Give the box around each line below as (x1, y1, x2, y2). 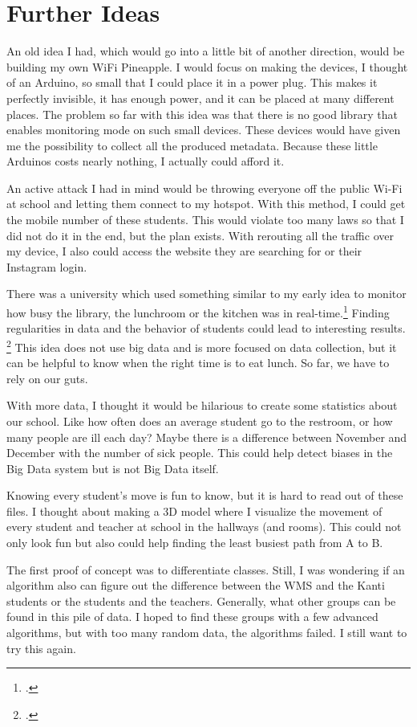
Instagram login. (6, 258, 87, 275)
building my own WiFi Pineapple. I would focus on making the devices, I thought (6, 58, 408, 75)
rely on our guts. (6, 370, 88, 386)
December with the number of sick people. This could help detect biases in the (6, 444, 393, 461)
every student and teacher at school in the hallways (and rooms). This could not (6, 518, 402, 535)
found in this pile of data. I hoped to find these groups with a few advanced (6, 608, 379, 625)
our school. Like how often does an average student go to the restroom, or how (6, 412, 393, 429)
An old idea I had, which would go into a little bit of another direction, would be (6, 43, 405, 59)
